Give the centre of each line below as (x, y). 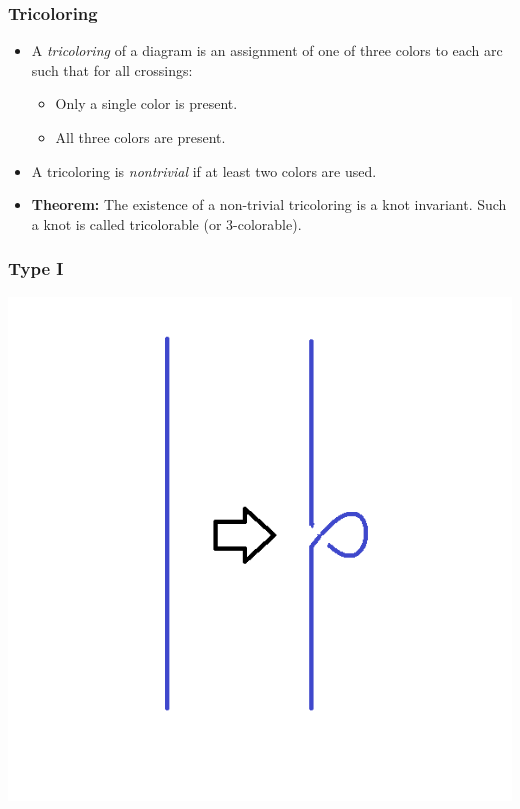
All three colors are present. (140, 137)
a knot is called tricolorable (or (126, 223)
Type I (36, 268)
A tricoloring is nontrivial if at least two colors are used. (204, 170)
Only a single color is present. (146, 103)
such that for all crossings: (112, 69)
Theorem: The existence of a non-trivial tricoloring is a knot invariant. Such (269, 204)
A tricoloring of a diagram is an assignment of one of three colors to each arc (267, 50)
